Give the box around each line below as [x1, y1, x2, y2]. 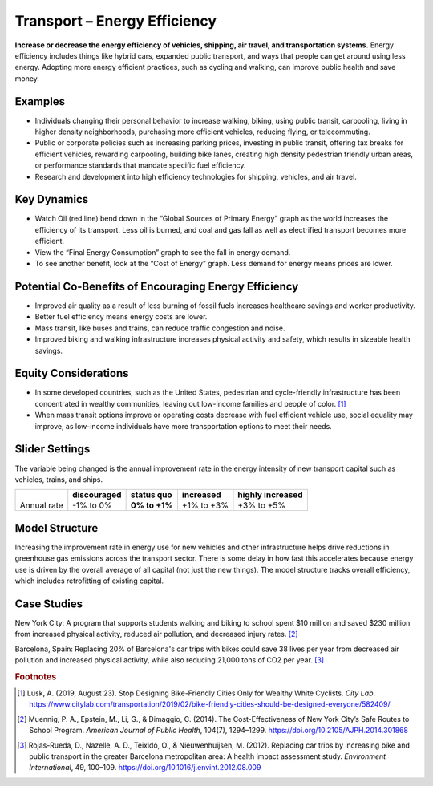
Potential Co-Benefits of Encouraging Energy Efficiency [14, 279, 299, 293]
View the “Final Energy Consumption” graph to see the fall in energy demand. [34, 247, 291, 257]
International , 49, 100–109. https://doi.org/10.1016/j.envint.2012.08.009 [29, 763, 261, 772]
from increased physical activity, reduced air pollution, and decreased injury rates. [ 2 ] [14, 630, 298, 639]
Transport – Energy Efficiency [14, 12, 216, 30]
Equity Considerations [14, 367, 129, 380]
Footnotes [14, 671, 57, 682]
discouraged [72, 489, 122, 500]
